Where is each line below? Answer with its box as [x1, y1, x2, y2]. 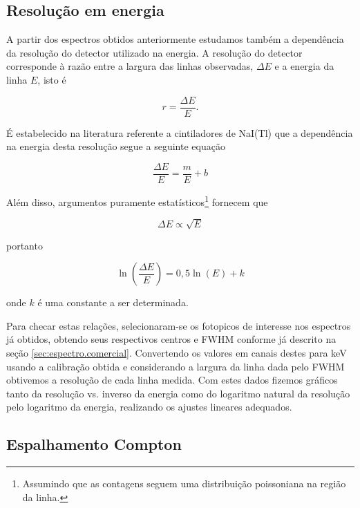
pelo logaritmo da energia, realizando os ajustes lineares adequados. [6, 399, 292, 414]
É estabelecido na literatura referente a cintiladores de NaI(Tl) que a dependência [6, 125, 353, 140]
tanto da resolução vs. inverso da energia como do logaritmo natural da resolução [6, 386, 350, 400]
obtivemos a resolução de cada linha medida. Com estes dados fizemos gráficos [6, 373, 338, 387]
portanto [6, 238, 43, 252]
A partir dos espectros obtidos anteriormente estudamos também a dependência [6, 32, 344, 46]
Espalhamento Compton [6, 433, 182, 455]
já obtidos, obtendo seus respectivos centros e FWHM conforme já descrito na [6, 332, 337, 346]
